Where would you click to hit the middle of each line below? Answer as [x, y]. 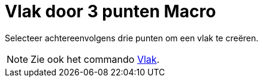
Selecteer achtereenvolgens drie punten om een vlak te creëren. [132, 38]
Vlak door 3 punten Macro [111, 11]
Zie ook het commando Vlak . [95, 59]
